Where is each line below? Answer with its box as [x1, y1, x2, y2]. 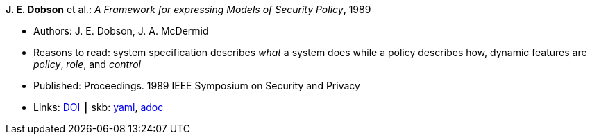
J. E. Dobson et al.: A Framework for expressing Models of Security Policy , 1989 [6, 3, 371, 15]
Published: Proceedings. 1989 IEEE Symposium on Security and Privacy [33, 80, 360, 91]
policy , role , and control [33, 58, 142, 70]
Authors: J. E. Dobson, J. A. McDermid [33, 25, 209, 37]
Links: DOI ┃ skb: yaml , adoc [33, 101, 164, 113]
